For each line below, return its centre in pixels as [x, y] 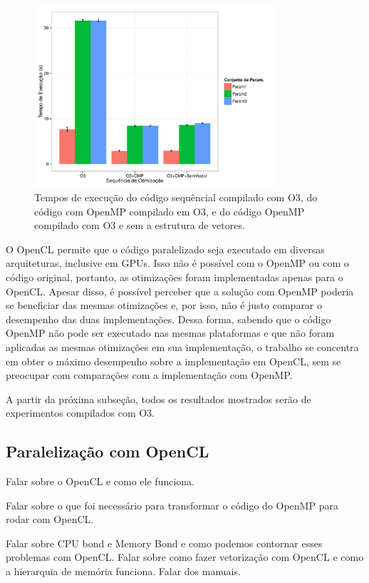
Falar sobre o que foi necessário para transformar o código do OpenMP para [172, 505]
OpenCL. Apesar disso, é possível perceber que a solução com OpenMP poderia [180, 291]
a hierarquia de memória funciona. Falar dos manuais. [123, 571]
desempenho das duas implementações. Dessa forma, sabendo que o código [168, 319]
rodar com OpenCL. [50, 519]
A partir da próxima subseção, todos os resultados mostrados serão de [158, 399]
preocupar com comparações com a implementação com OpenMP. [149, 375]
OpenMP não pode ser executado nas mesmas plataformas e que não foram [170, 333]
